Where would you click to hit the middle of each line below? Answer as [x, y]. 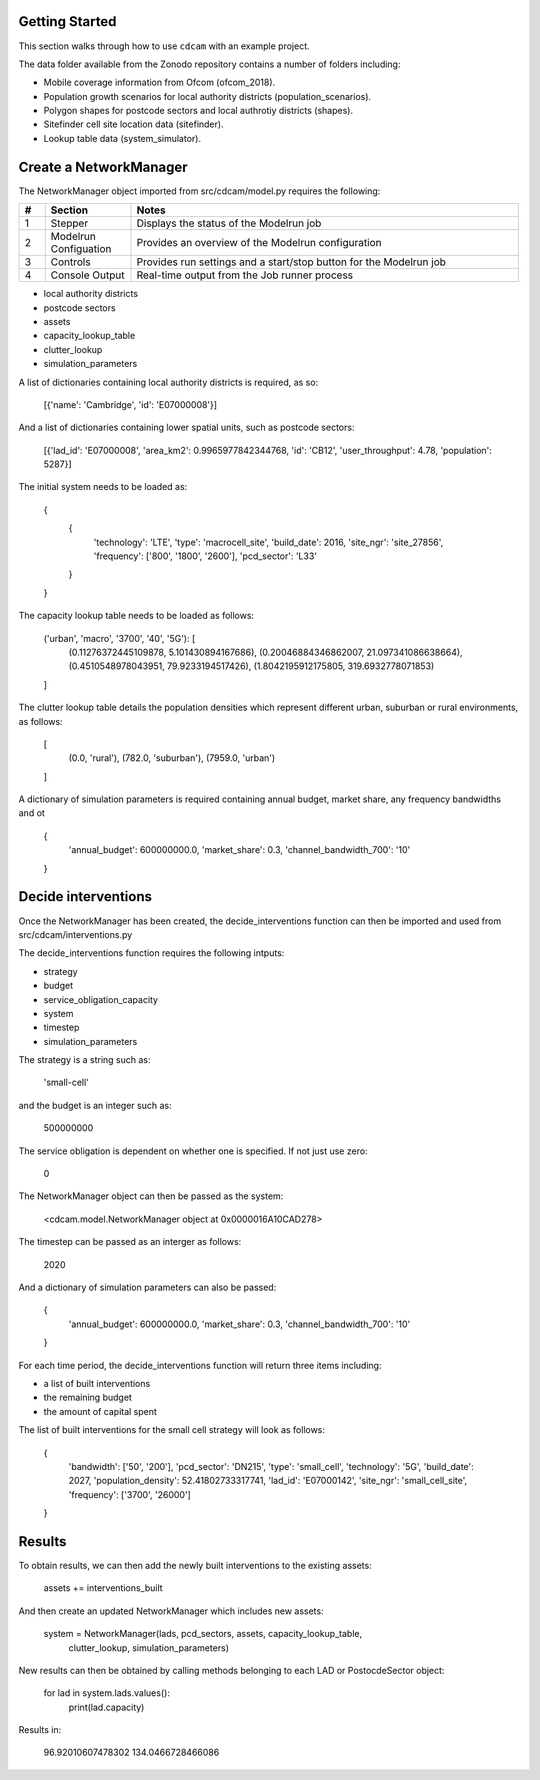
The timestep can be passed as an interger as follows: [130, 1242]
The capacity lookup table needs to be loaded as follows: [136, 616]
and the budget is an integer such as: [95, 1105]
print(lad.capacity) [106, 1707]
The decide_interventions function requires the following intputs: [151, 953]
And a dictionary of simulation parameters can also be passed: [147, 1287]
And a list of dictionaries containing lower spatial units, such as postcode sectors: [186, 427]
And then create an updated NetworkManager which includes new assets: [171, 1611]
